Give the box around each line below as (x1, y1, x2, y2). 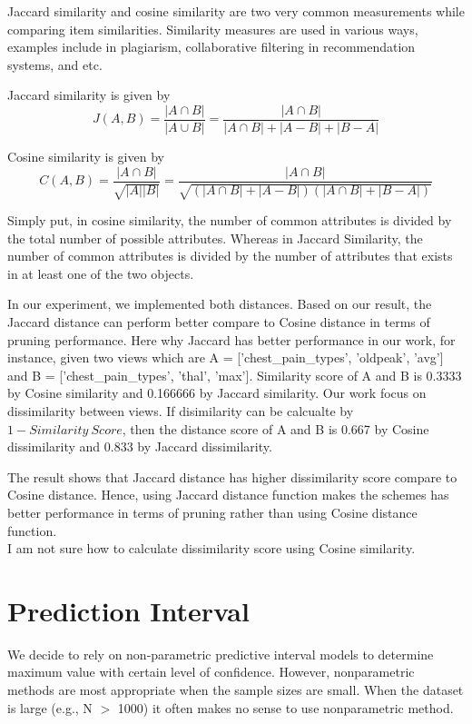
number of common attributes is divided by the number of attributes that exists (7, 246, 453, 265)
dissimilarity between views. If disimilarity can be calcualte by (7, 402, 354, 421)
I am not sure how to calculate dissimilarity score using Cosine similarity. (7, 539, 416, 558)
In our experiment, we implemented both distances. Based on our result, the (7, 294, 432, 313)
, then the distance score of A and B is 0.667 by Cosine (122, 419, 429, 438)
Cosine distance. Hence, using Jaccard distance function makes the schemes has (7, 485, 449, 504)
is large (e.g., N (7, 698, 93, 717)
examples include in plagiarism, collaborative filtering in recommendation (7, 37, 416, 56)
